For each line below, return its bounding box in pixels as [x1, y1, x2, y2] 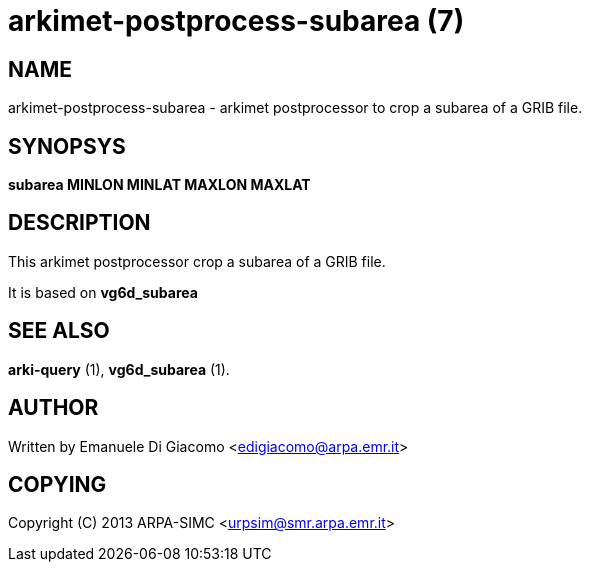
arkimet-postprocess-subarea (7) [8, 4, 465, 38]
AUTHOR [8, 395, 99, 421]
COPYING [8, 471, 107, 497]
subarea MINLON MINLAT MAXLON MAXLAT [8, 176, 311, 194]
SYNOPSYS [8, 133, 126, 159]
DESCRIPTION [8, 210, 151, 236]
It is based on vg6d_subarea [8, 283, 198, 301]
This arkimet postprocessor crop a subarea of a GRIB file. [8, 252, 386, 270]
